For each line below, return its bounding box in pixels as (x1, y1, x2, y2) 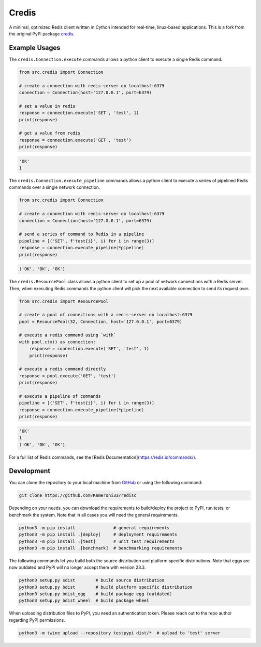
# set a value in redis (19, 103, 76, 109)
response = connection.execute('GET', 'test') (19, 137, 131, 143)
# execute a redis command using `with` (19, 332, 116, 338)
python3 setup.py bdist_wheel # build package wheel (19, 598, 149, 603)
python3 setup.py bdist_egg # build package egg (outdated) (19, 591, 173, 597)
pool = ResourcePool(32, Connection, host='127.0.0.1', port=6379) (19, 319, 183, 324)
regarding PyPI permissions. (9, 617, 65, 623)
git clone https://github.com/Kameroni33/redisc (19, 493, 137, 498)
